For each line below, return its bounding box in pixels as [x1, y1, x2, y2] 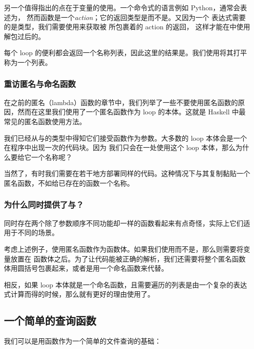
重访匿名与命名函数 [4, 78, 76, 90]
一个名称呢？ [31, 152, 72, 162]
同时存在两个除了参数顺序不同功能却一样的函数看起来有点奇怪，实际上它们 [4, 218, 243, 228]
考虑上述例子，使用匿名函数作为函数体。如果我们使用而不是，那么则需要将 [4, 243, 243, 254]
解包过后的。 [4, 31, 45, 41]
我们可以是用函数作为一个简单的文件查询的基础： [4, 336, 161, 346]
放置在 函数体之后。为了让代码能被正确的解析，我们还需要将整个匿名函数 [10, 253, 246, 263]
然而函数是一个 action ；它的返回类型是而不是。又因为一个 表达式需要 [26, 12, 246, 22]
